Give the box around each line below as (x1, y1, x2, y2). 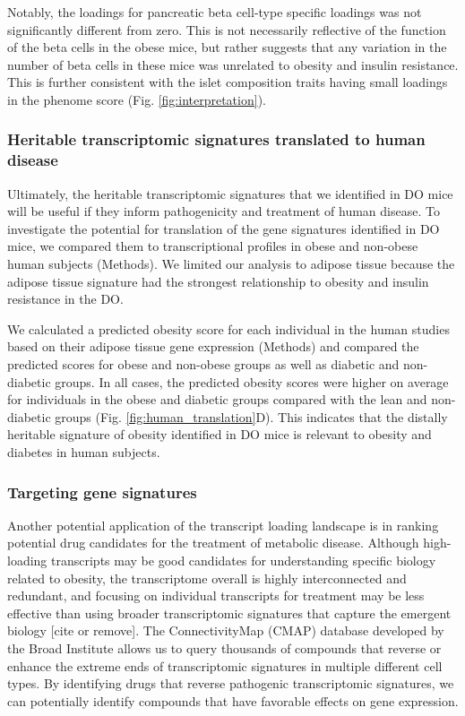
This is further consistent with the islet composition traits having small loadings (7, 73, 448, 91)
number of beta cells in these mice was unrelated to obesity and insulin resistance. (7, 55, 459, 73)
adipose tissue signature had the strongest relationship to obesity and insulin (7, 272, 429, 290)
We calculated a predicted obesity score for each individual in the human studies (7, 319, 450, 338)
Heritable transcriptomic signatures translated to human (7, 128, 426, 151)
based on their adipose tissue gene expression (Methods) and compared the (7, 337, 419, 356)
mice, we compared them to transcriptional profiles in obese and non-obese (7, 237, 418, 255)
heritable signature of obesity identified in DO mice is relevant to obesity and (7, 425, 432, 444)
